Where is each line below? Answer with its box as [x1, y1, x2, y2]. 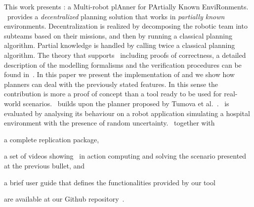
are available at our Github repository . [4, 194, 125, 204]
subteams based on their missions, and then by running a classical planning [4, 30, 232, 41]
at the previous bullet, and [4, 160, 85, 170]
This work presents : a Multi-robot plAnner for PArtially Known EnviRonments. [4, 1, 249, 11]
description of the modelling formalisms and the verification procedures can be [4, 59, 242, 70]
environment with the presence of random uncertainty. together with [4, 118, 215, 128]
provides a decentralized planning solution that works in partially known [7, 11, 225, 21]
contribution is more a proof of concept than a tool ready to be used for [4, 88, 222, 99]
